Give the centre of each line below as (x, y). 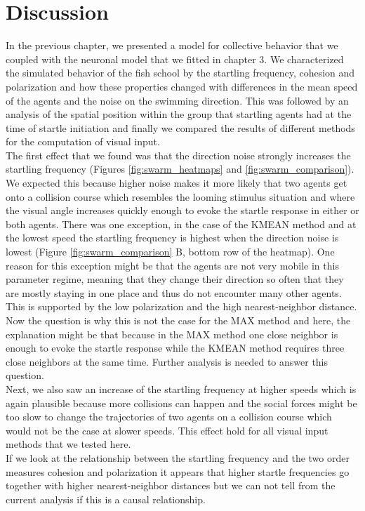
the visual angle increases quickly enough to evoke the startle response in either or (182, 210)
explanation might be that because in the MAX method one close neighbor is (172, 334)
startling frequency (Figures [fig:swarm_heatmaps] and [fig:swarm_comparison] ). (180, 169)
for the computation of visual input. (83, 141)
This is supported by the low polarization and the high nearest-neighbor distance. (181, 306)
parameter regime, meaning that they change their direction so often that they (175, 279)
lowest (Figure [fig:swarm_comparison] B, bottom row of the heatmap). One (170, 252)
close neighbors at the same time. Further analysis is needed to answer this (167, 361)
